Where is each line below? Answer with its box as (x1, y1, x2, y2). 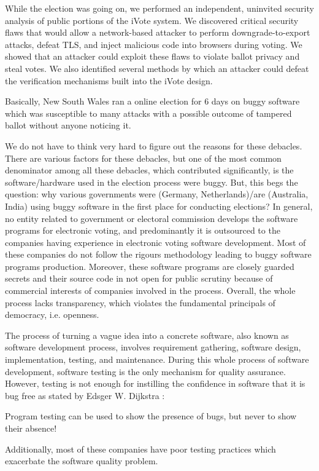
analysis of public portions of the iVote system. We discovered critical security (5, 14, 299, 26)
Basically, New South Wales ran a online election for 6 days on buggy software (5, 95, 300, 108)
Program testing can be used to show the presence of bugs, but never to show (5, 410, 297, 422)
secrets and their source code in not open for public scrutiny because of (5, 272, 273, 285)
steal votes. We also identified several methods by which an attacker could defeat (5, 61, 309, 74)
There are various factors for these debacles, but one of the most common (5, 151, 282, 164)
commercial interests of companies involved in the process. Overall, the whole (5, 284, 296, 297)
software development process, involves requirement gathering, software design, (5, 341, 301, 354)
